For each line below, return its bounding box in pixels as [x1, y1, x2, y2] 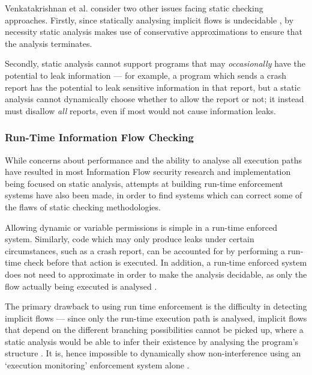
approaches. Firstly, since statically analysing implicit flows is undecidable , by [5, 13, 294, 26]
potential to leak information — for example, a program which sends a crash [5, 69, 287, 81]
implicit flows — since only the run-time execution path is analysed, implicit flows [5, 311, 307, 324]
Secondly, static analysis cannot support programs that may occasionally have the [5, 57, 305, 70]
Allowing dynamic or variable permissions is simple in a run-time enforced [5, 221, 278, 233]
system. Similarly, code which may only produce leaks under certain [5, 233, 254, 245]
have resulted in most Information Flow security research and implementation [5, 165, 291, 178]
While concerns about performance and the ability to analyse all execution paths [5, 153, 302, 166]
